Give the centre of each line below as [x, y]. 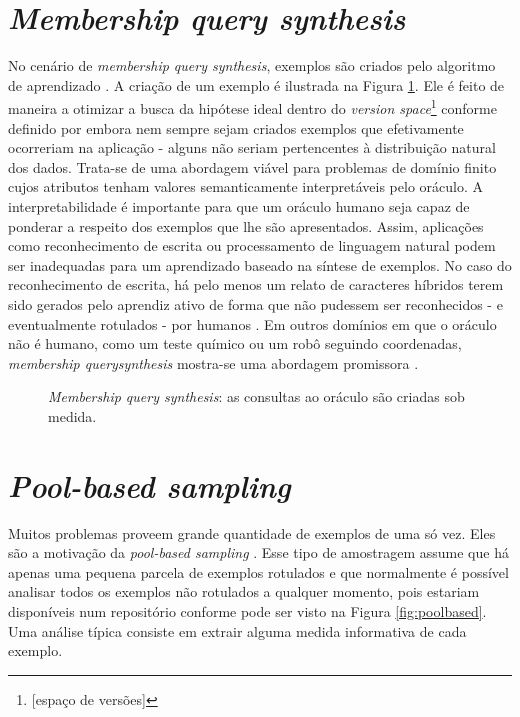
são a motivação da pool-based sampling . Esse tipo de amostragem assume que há [258, 552]
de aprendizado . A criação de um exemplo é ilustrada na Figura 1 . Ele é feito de [256, 84]
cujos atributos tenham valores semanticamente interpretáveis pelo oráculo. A [245, 186]
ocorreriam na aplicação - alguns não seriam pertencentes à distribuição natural [252, 147]
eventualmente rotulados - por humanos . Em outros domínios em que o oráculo [252, 323]
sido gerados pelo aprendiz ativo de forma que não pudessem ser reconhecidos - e [255, 303]
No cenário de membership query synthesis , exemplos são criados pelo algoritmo [252, 65]
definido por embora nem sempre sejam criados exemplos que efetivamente [236, 127]
